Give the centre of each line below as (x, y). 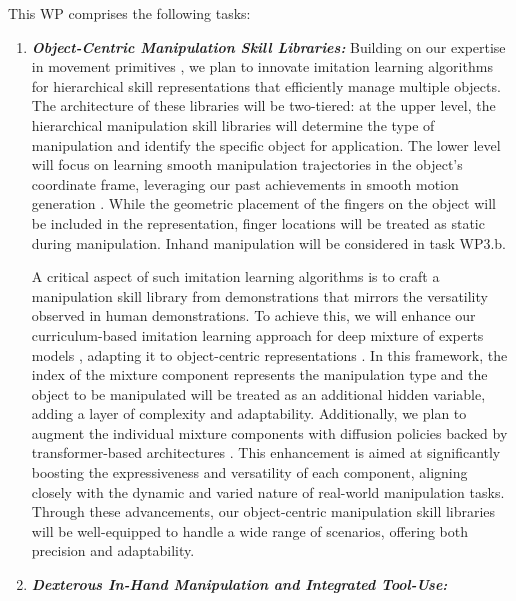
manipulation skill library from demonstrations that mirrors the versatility (259, 295)
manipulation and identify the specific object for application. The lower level (266, 144)
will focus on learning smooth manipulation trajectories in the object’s (247, 164)
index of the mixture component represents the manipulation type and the (259, 374)
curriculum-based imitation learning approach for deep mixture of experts (257, 334)
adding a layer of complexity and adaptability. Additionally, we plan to (249, 413)
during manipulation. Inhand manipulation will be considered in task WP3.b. (269, 242)
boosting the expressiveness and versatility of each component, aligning (249, 472)
